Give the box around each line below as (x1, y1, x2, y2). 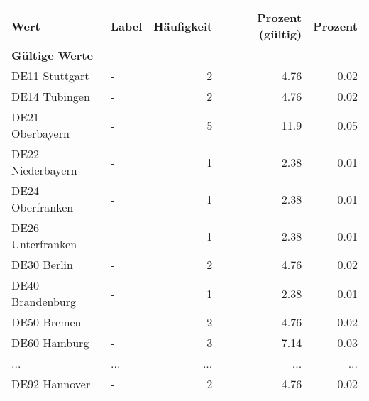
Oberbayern (11, 125, 70, 141)
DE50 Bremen (11, 314, 82, 330)
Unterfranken (11, 236, 77, 252)
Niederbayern (11, 162, 77, 178)
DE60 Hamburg (11, 334, 89, 351)
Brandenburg (11, 293, 77, 309)
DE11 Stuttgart (11, 67, 89, 84)
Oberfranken (11, 199, 74, 215)
